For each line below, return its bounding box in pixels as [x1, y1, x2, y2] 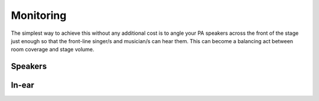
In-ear [11, 80, 35, 90]
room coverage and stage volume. [11, 46, 95, 53]
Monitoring [11, 9, 67, 22]
